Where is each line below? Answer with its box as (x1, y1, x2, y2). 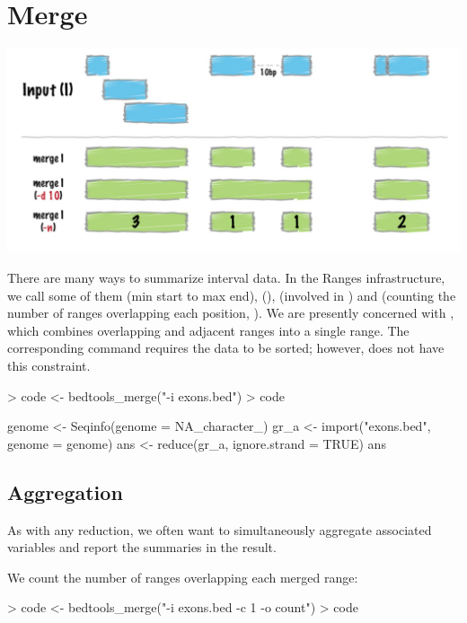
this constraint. (7, 356, 91, 375)
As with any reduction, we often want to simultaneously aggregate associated (7, 520, 432, 539)
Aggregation (7, 478, 123, 505)
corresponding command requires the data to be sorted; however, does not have (7, 338, 445, 357)
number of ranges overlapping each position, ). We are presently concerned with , (7, 303, 454, 322)
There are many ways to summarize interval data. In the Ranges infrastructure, (7, 268, 445, 287)
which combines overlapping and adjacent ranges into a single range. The (7, 320, 410, 339)
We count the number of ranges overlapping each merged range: (7, 567, 358, 586)
